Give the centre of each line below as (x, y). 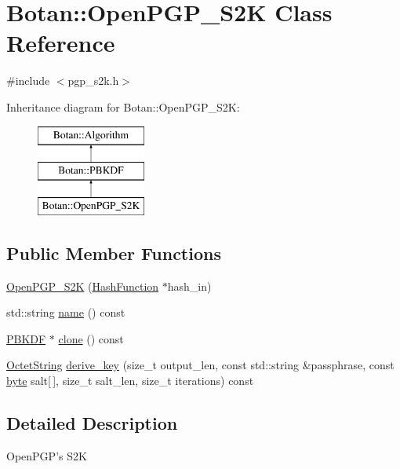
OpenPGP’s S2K (47, 455)
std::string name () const (66, 312)
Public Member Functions (114, 253)
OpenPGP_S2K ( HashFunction (83, 286)
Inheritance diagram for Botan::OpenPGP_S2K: (123, 106)
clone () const (91, 338)
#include (28, 81)
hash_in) (189, 286)
